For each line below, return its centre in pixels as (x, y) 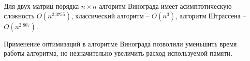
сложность (19, 15)
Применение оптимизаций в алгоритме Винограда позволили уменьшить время (120, 43)
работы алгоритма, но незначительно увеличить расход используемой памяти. (118, 53)
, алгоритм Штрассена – (211, 15)
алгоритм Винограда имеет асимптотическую (165, 6)
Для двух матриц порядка (41, 6)
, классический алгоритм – (110, 15)
